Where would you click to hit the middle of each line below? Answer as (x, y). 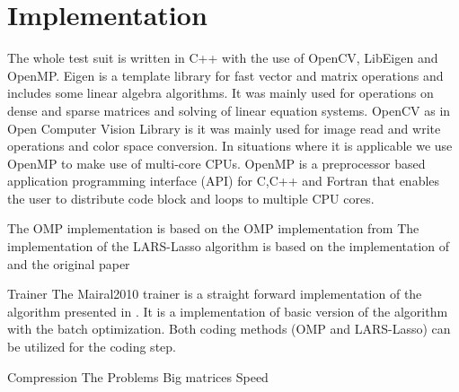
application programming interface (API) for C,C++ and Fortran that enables (224, 181)
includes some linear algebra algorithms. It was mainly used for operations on (221, 93)
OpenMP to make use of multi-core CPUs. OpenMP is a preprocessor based (216, 163)
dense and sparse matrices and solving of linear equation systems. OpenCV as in (229, 110)
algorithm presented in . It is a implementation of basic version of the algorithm (228, 311)
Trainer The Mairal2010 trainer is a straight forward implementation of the (215, 294)
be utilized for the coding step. (92, 347)
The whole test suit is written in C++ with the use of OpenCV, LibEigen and (223, 58)
